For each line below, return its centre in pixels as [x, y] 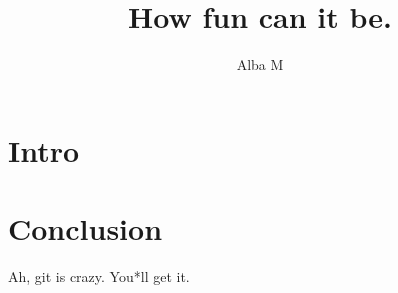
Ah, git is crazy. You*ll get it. [99, 276]
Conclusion [85, 228]
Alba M [260, 64]
